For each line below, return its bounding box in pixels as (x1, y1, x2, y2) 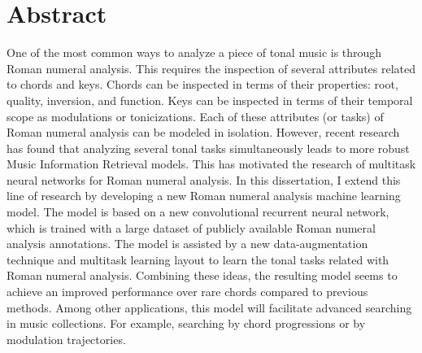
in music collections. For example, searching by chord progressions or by (7, 315, 366, 332)
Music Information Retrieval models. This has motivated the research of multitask (7, 155, 416, 172)
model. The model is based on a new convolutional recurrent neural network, (7, 203, 389, 220)
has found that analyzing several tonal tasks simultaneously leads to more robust (7, 139, 410, 156)
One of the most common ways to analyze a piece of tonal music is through (7, 44, 382, 61)
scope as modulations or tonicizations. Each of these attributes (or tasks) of (7, 107, 384, 124)
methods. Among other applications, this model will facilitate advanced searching (7, 299, 412, 316)
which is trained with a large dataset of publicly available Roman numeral (7, 219, 376, 236)
